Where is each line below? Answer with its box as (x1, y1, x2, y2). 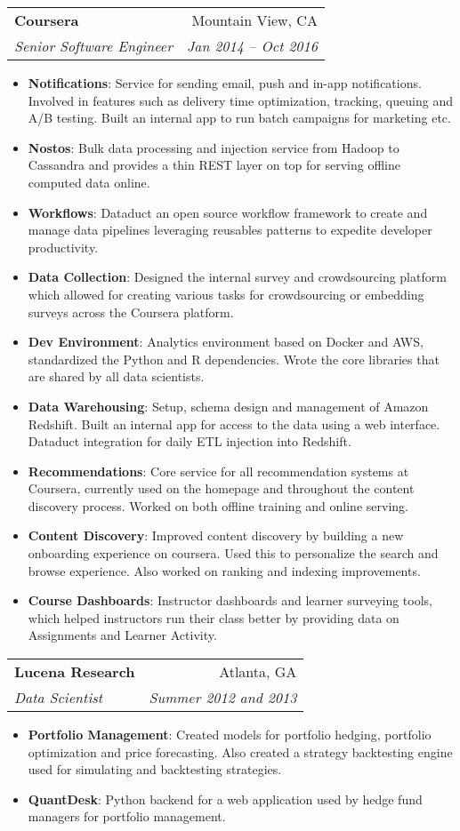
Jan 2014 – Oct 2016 (186, 36, 318, 56)
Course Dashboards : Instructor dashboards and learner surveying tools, (28, 591, 433, 610)
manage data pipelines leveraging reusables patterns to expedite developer (28, 220, 432, 239)
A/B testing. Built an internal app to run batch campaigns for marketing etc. (28, 108, 451, 127)
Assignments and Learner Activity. (28, 626, 217, 644)
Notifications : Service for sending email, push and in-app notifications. (28, 74, 422, 92)
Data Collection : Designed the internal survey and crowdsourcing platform (28, 268, 447, 286)
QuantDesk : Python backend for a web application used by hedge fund (28, 789, 423, 808)
